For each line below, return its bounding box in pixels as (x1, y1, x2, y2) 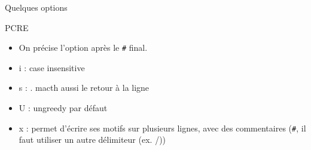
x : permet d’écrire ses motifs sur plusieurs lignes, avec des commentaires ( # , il (19, 121, 306, 134)
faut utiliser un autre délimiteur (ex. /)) (19, 133, 166, 146)
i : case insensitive (19, 61, 85, 74)
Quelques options (5, 1, 68, 13)
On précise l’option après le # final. (19, 41, 148, 54)
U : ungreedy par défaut (19, 102, 108, 114)
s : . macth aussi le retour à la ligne (19, 81, 150, 94)
